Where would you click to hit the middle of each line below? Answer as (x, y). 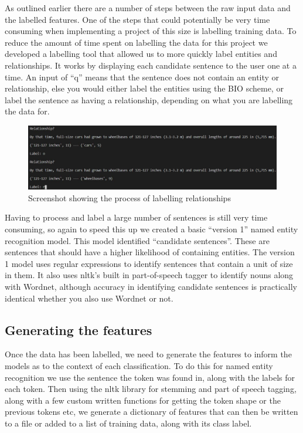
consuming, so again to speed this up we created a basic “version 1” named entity (151, 229)
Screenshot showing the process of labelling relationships (130, 197)
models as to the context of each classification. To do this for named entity (139, 365)
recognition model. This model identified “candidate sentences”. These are (137, 240)
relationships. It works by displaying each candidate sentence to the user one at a (151, 65)
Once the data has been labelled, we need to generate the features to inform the (148, 354)
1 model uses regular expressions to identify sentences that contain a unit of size (149, 263)
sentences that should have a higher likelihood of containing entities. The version (150, 252)
